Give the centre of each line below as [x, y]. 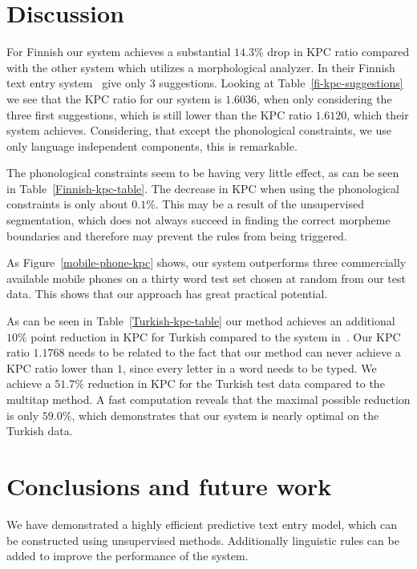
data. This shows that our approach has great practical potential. [167, 294]
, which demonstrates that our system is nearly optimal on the [225, 415]
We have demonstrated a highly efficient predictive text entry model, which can [202, 524]
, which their [378, 114]
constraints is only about [67, 204]
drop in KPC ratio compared [338, 52]
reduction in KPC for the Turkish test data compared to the [236, 383]
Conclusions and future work [169, 485]
